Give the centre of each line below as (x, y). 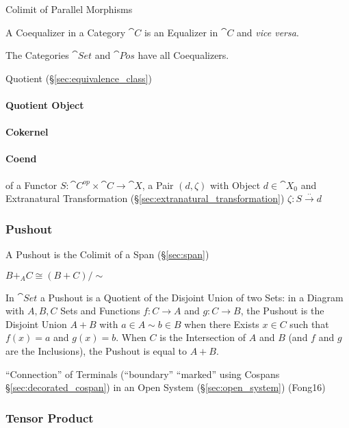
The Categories (37, 55)
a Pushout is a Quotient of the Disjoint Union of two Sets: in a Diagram (192, 297)
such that (309, 324)
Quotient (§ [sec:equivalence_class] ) (79, 78)
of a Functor (31, 185)
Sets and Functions (100, 311)
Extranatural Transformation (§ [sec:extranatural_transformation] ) (145, 198)
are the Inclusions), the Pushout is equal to (96, 350)
